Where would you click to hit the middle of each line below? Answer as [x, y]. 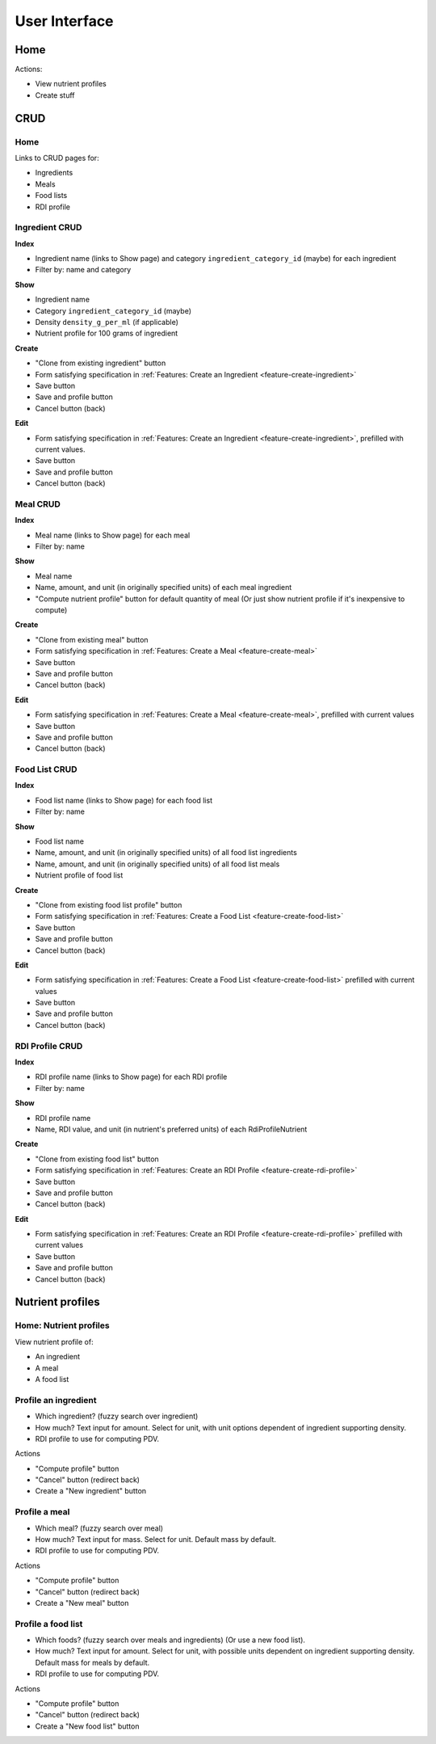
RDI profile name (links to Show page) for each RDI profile [131, 1077]
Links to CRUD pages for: [57, 158]
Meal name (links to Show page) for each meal [113, 535]
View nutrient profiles [71, 84]
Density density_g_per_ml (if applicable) [107, 322]
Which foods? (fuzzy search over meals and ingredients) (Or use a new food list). [170, 1640]
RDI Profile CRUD [49, 1046]
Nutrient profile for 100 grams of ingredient [107, 333]
